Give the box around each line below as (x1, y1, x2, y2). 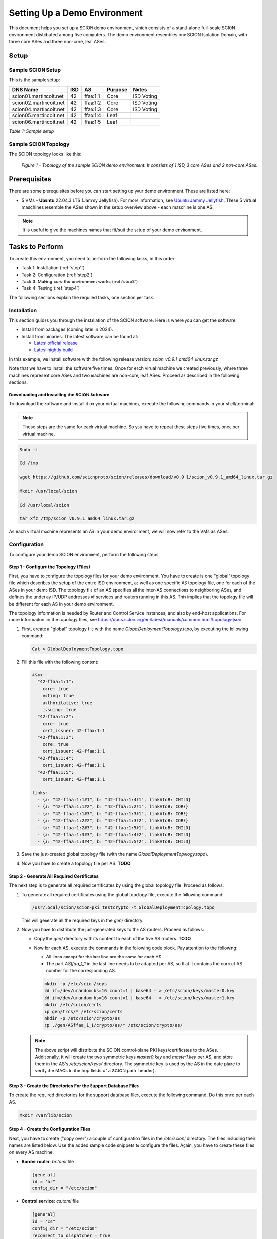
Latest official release (34, 340, 78, 346)
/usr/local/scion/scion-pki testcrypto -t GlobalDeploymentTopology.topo (32, 904, 215, 910)
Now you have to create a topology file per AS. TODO (21, 860, 131, 866)
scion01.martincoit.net (12, 92, 64, 99)
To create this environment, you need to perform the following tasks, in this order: (9, 255, 176, 261)
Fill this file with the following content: (21, 659, 99, 665)
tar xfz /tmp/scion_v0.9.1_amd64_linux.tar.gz (19, 516, 135, 521)
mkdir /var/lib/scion (19, 1112, 72, 1118)
